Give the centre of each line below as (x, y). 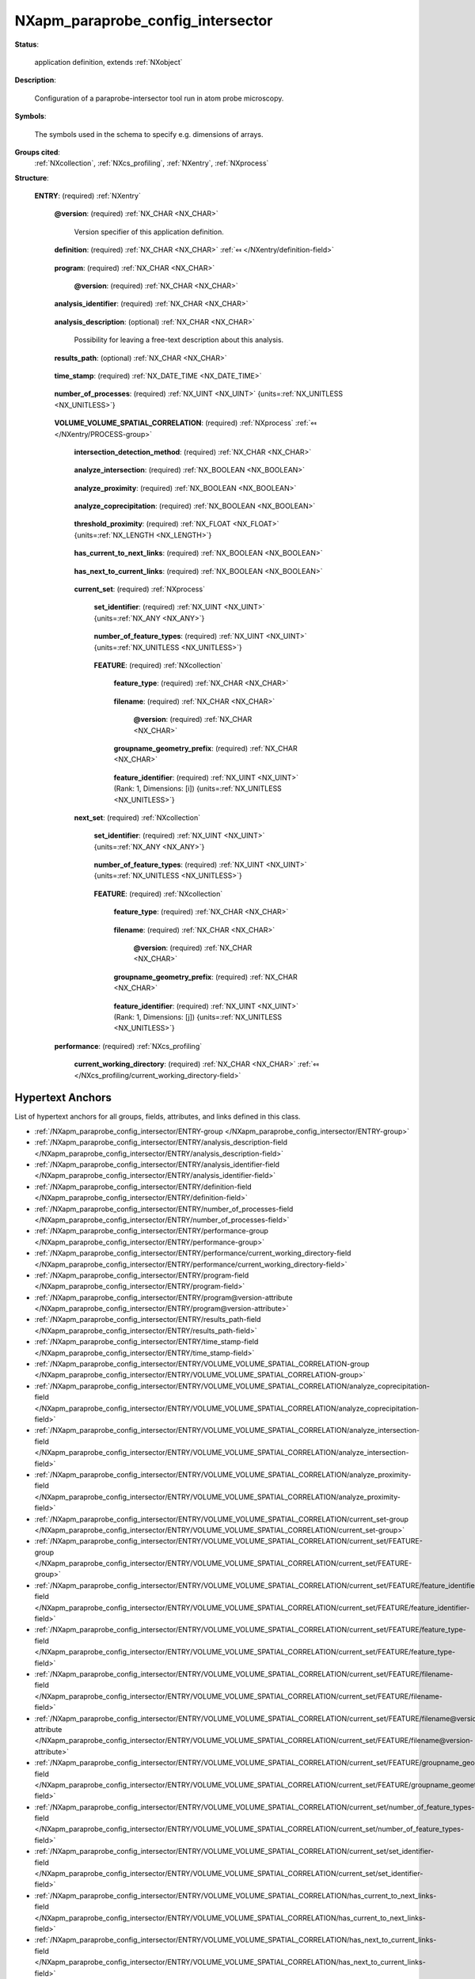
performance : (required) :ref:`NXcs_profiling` (128, 1046)
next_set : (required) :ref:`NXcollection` (137, 817)
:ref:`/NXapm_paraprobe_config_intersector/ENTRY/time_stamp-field (146, 1342)
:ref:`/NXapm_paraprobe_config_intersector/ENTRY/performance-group (152, 1231)
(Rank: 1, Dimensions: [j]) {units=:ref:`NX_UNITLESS (198, 1016)
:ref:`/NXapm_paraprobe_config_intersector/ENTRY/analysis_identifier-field (157, 1164)
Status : (27, 44)
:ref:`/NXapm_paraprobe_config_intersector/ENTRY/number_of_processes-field (164, 1209)
